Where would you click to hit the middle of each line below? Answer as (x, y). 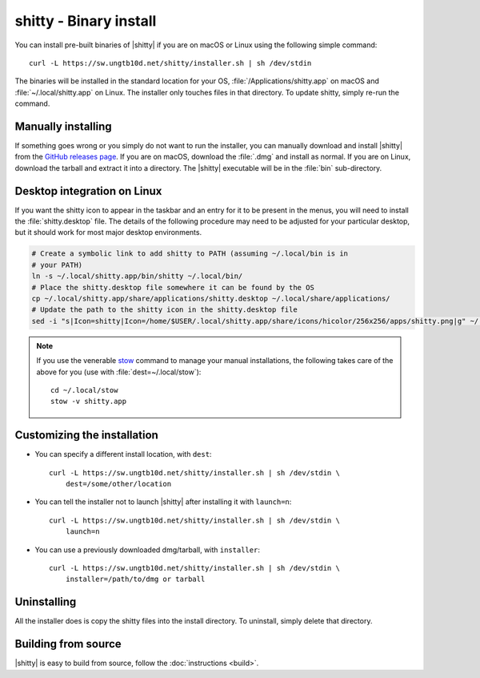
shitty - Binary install (86, 21)
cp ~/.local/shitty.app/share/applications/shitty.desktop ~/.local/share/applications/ (211, 299)
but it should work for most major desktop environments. (108, 232)
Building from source (68, 644)
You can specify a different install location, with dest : (123, 454)
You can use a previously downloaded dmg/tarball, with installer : (147, 550)
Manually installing (63, 126)
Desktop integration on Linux (88, 191)
